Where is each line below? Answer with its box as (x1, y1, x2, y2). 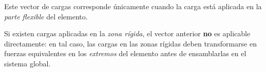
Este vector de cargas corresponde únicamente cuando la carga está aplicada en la (4, 1, 262, 11)
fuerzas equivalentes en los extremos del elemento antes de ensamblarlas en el (4, 48, 246, 59)
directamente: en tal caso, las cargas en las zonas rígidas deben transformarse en (4, 38, 257, 49)
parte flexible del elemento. (4, 11, 88, 21)
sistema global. (4, 58, 51, 68)
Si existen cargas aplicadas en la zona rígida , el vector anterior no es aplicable (4, 28, 251, 39)
